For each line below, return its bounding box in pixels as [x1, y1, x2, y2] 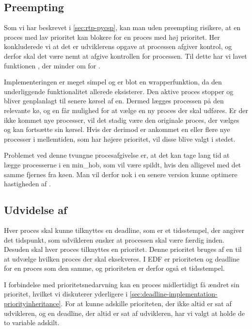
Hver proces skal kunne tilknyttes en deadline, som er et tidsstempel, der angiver [4, 225, 245, 235]
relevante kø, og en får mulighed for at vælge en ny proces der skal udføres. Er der [4, 105, 248, 115]
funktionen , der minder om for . [4, 60, 100, 70]
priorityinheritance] [4, 298, 61, 309]
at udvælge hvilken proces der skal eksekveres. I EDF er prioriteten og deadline [4, 253, 240, 263]
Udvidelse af [4, 202, 67, 217]
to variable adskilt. [4, 317, 60, 328]
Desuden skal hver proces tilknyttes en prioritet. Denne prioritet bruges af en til [4, 244, 242, 254]
